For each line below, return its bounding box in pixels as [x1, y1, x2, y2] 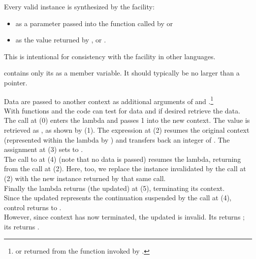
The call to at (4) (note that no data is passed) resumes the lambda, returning [4, 153, 241, 164]
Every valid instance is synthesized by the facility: [4, 1, 155, 11]
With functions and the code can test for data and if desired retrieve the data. [4, 105, 240, 115]
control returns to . [4, 202, 62, 212]
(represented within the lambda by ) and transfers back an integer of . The [4, 134, 230, 145]
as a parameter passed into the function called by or [15, 18, 173, 28]
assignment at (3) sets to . [4, 144, 83, 154]
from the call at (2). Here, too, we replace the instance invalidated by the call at [4, 163, 246, 174]
